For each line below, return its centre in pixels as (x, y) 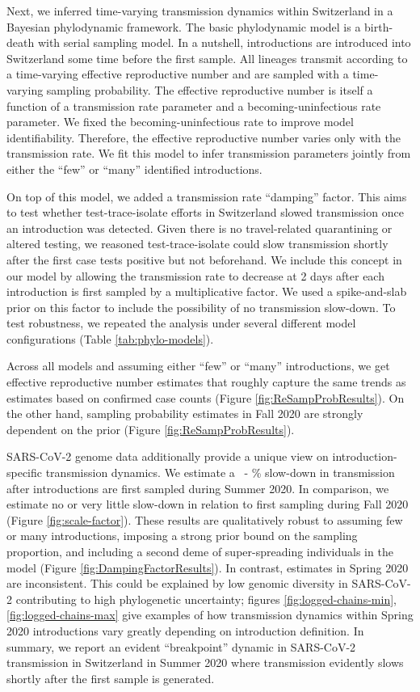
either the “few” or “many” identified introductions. (134, 169)
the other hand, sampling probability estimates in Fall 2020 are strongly (185, 414)
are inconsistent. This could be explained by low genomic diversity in (177, 583)
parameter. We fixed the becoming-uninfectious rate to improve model (180, 122)
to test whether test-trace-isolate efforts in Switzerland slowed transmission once (205, 212)
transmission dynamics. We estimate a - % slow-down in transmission (220, 473)
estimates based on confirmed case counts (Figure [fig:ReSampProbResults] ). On (206, 397)
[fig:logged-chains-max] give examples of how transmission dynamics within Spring (210, 615)
